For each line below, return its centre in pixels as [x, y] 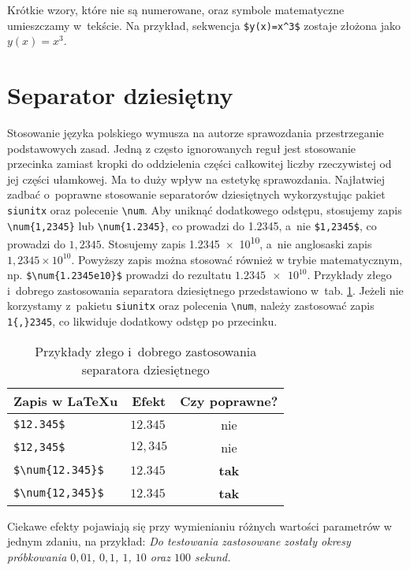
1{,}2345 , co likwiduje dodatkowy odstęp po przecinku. [142, 321]
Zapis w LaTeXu [66, 400]
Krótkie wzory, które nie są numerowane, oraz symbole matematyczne [176, 9]
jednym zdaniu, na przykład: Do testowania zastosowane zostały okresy [179, 541]
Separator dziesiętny [120, 95]
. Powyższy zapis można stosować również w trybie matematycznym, [237, 259]
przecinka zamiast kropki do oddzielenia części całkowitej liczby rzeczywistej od [199, 164]
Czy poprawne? [229, 400]
